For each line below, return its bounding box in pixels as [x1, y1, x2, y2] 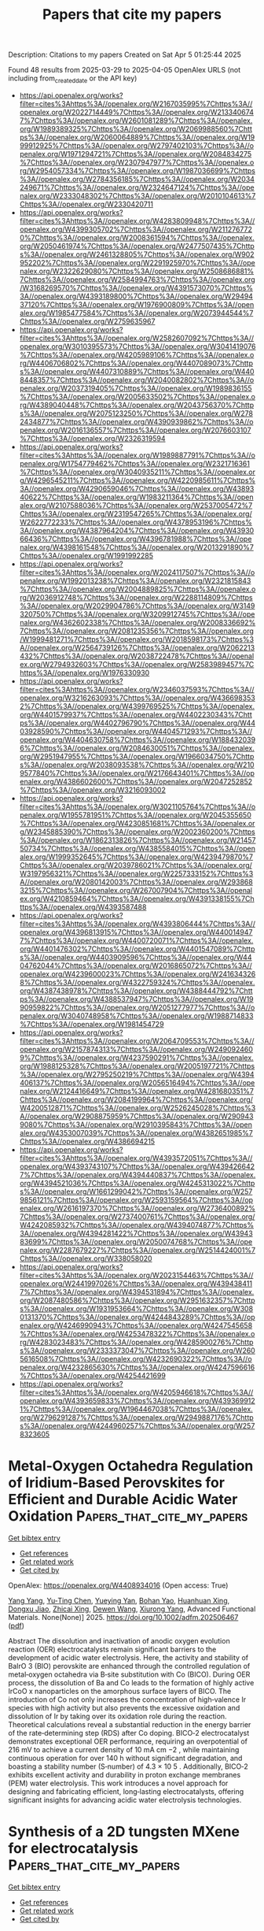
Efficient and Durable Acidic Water [8, 1491, 238, 1509]
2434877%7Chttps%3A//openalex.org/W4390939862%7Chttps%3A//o [19, 417, 254, 426]
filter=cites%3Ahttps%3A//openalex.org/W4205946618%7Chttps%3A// [19, 1388, 254, 1397]
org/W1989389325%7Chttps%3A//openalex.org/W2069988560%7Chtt [19, 124, 253, 133]
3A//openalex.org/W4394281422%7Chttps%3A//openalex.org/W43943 [19, 1229, 253, 1238]
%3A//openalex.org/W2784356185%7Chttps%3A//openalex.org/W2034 [19, 174, 255, 183]
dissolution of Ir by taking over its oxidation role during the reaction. [8, 1711, 227, 1721]
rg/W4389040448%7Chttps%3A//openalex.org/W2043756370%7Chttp [19, 400, 254, 410]
